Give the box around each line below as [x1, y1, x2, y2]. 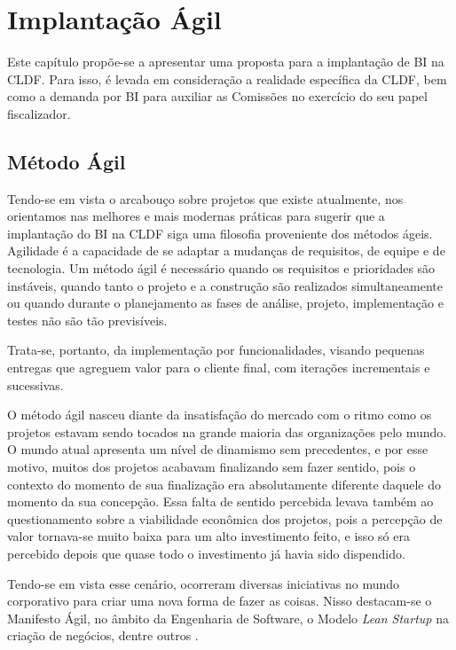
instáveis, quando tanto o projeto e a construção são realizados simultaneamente [7, 276, 443, 294]
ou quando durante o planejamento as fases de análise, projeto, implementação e [7, 294, 444, 312]
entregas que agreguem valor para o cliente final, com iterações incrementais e [7, 358, 430, 377]
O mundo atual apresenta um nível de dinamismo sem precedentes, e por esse [7, 440, 428, 458]
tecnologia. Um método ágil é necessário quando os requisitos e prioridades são [7, 259, 436, 278]
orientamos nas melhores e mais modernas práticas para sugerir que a [7, 207, 385, 225]
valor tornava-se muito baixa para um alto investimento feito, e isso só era [7, 527, 410, 545]
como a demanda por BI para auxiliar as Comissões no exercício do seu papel [7, 87, 428, 106]
